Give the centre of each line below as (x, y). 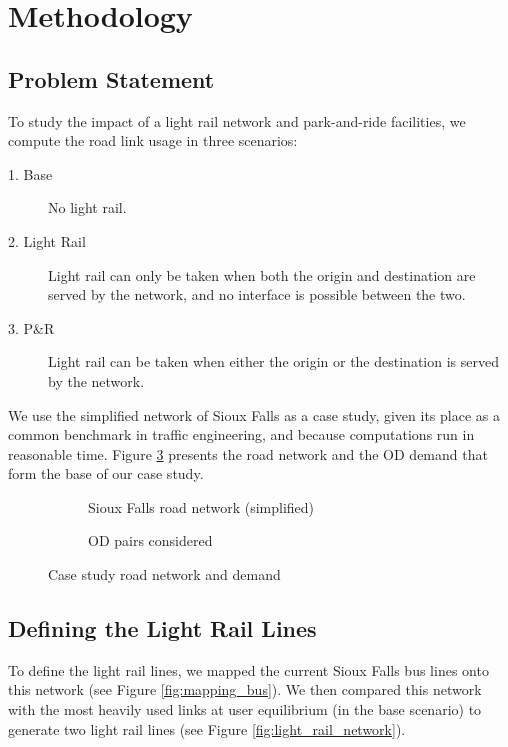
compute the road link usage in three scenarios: (153, 140)
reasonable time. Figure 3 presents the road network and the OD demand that (248, 453)
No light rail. (87, 207)
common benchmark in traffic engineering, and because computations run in (241, 434)
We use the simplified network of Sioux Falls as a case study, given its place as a (254, 414)
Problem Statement (111, 78)
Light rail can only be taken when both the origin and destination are (262, 274)
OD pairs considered (150, 540)
